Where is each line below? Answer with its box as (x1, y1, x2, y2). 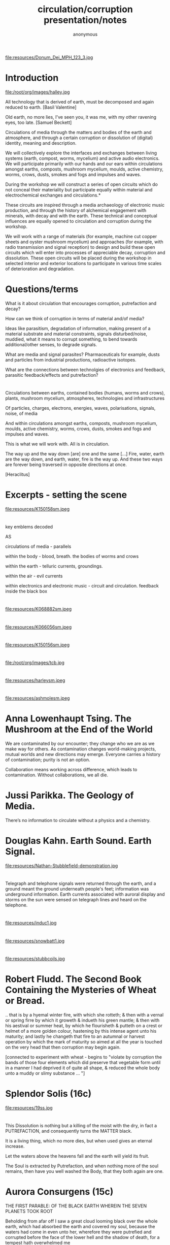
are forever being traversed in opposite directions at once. (5, 462, 127, 468)
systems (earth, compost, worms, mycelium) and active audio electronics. (5, 155, 160, 161)
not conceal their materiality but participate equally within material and (5, 186, 153, 192)
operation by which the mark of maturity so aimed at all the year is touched (5, 1038, 162, 1044)
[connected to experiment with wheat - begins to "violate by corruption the (5, 1054, 162, 1060)
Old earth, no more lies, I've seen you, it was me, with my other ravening (5, 114, 156, 120)
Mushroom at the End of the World (5, 724, 153, 735)
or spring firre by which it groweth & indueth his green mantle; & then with (5, 1017, 160, 1023)
